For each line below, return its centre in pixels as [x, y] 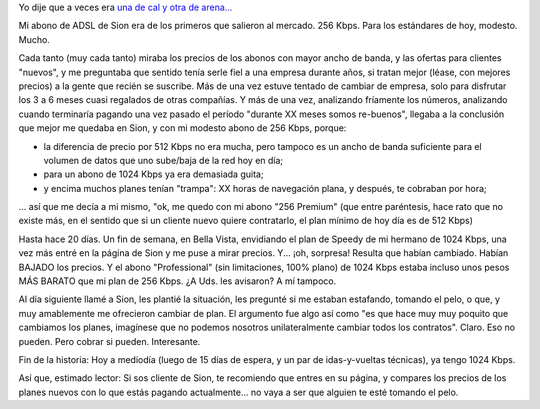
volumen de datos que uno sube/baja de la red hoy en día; [163, 160]
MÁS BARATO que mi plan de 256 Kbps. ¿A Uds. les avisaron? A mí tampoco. [177, 281]
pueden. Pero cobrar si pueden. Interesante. [109, 341]
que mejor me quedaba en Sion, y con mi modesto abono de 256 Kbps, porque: [182, 128]
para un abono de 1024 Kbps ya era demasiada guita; [153, 174]
